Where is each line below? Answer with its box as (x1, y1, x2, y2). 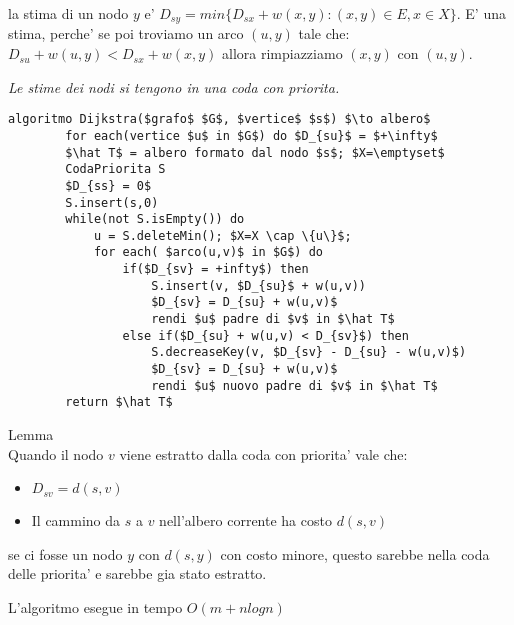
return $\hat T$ (65, 395, 173, 410)
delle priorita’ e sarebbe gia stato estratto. (8, 563, 267, 584)
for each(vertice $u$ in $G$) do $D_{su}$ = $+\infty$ (65, 128, 438, 143)
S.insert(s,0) (65, 195, 159, 210)
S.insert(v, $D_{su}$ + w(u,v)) (151, 278, 366, 293)
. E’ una (456, 3, 506, 23)
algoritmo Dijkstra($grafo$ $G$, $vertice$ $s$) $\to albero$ (8, 112, 431, 127)
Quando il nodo (8, 443, 104, 464)
